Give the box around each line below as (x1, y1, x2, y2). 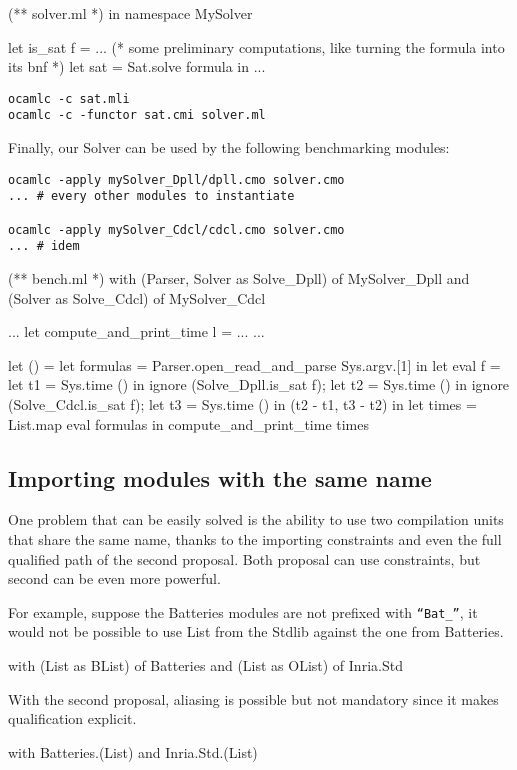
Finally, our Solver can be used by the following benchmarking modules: (8, 137, 450, 158)
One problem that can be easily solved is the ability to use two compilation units (8, 509, 504, 530)
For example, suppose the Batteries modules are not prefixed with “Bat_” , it (8, 601, 478, 622)
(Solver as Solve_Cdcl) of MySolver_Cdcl (8, 287, 266, 308)
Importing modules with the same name (8, 462, 432, 493)
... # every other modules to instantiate (8, 189, 295, 204)
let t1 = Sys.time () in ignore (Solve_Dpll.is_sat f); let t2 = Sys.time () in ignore (8, 374, 510, 395)
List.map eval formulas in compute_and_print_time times (8, 413, 370, 434)
